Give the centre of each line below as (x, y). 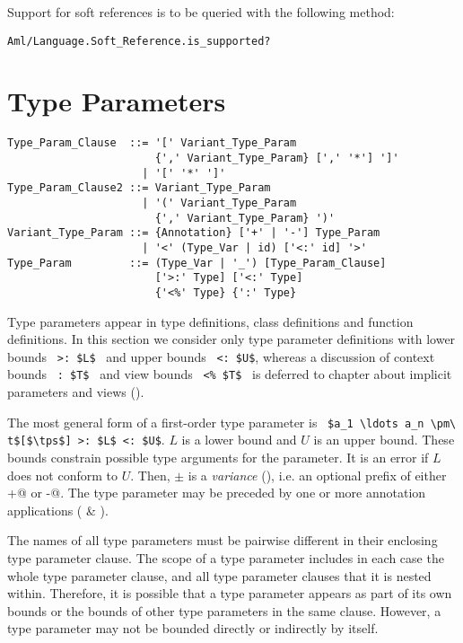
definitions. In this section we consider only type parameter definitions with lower (231, 339)
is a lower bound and (239, 440)
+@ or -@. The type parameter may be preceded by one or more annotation (217, 493)
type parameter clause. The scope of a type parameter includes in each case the (226, 557)
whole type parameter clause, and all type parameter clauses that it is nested (219, 575)
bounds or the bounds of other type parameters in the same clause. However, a (224, 610)
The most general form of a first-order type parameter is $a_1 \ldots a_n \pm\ (232, 422)
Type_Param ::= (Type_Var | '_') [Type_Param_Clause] (197, 263)
